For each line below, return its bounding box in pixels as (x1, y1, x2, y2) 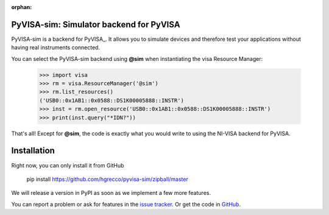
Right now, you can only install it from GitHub (11, 161, 124, 169)
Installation (11, 146, 55, 156)
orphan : (11, 4, 32, 10)
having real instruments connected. (11, 44, 101, 51)
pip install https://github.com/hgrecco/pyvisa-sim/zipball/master (26, 175, 188, 183)
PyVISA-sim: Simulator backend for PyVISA (11, 19, 180, 30)
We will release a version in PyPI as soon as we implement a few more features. (11, 189, 211, 197)
